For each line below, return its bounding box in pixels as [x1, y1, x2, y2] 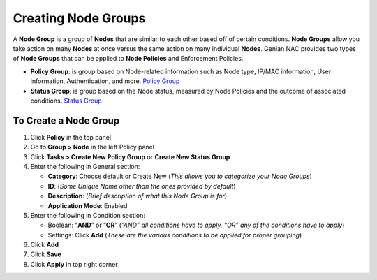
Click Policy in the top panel [30, 133, 112, 141]
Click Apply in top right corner [30, 260, 118, 268]
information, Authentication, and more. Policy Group [30, 77, 180, 85]
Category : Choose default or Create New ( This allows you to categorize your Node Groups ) [47, 172, 312, 181]
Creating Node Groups [13, 10, 146, 26]
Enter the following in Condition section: [30, 211, 146, 219]
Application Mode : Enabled [47, 201, 128, 209]
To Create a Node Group [13, 115, 120, 126]
